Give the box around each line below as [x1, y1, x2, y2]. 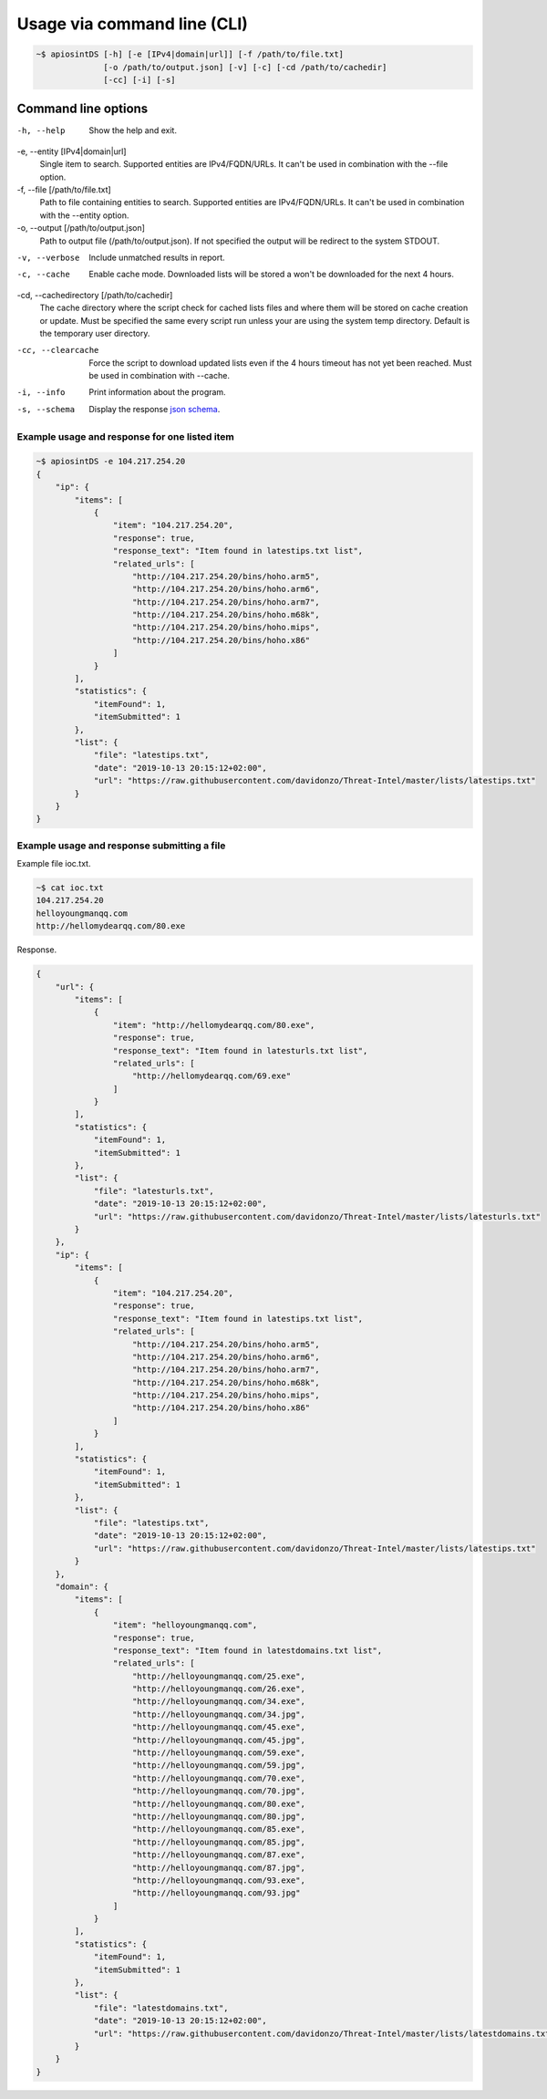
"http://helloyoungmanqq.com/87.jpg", [132, 1862, 305, 1873]
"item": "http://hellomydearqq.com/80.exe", [112, 1020, 315, 1030]
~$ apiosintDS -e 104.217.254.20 [36, 456, 186, 467]
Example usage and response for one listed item [16, 430, 234, 442]
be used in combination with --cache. [88, 370, 230, 381]
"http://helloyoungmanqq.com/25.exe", [132, 1670, 305, 1681]
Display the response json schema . [88, 403, 221, 414]
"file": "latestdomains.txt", [93, 2002, 229, 2013]
